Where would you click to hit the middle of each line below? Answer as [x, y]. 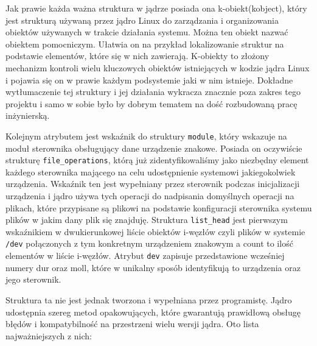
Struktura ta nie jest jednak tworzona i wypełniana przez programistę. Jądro [149, 299]
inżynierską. [28, 115]
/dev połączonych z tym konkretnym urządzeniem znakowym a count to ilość [149, 243]
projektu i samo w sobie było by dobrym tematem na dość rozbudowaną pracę [152, 103]
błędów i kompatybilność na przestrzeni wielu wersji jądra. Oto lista [132, 324]
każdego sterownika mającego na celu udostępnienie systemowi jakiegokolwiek [151, 171]
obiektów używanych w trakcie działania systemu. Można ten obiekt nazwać [147, 32]
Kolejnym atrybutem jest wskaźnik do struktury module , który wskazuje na [146, 136]
